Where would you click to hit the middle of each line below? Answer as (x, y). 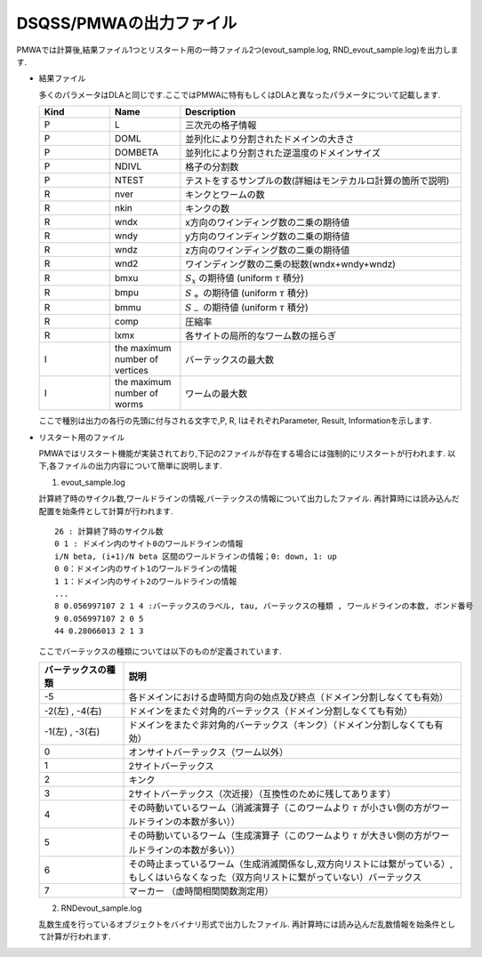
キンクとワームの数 (225, 195)
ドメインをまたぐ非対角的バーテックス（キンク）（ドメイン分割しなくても (281, 725)
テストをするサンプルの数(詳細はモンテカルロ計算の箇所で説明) (317, 181)
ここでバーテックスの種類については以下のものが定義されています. (160, 651)
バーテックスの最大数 (230, 360)
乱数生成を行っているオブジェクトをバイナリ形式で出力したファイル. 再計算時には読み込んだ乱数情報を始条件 (239, 924)
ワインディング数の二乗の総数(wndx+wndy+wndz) (290, 264)
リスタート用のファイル (81, 437)
